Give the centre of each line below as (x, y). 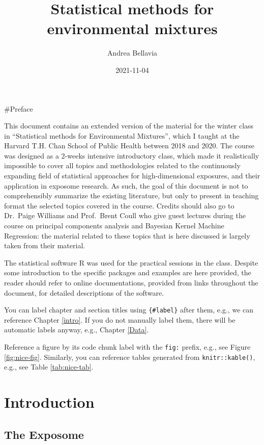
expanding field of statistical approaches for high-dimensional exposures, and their (132, 176)
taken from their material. (45, 245)
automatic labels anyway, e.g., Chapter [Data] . (77, 330)
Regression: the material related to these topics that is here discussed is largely (127, 235)
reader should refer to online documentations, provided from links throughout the (131, 282)
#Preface (19, 108)
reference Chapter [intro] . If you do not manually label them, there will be (120, 319)
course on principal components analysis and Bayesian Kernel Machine (114, 226)
